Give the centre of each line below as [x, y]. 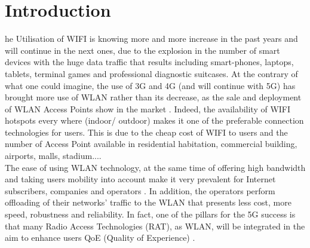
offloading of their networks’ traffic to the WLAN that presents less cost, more [148, 202]
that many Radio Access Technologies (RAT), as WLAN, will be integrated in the [155, 226]
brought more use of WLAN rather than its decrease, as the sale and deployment [153, 97]
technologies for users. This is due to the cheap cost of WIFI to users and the [146, 132]
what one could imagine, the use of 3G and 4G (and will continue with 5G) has [150, 85]
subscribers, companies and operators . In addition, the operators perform [140, 190]
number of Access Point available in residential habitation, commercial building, [151, 144]
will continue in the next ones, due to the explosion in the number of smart [142, 50]
